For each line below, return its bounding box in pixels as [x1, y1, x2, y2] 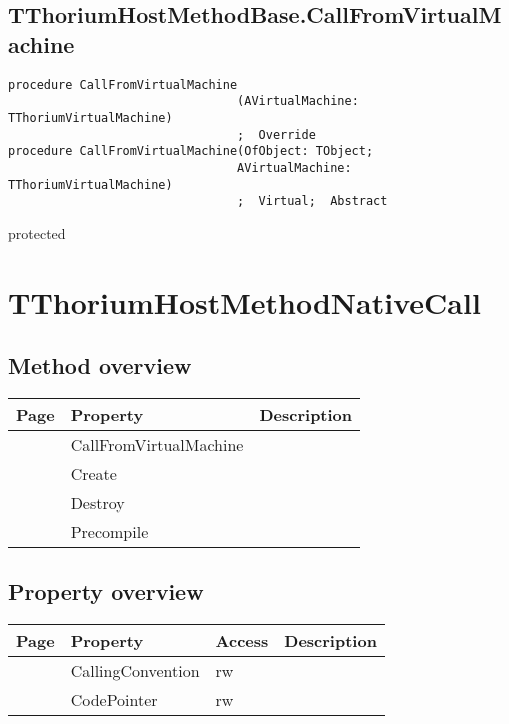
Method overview [8, 350, 192, 381]
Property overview [8, 576, 204, 607]
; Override [237, 127, 316, 142]
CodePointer [70, 688, 158, 712]
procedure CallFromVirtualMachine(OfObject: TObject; [8, 144, 374, 159]
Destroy [70, 491, 125, 515]
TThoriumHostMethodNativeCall [8, 281, 481, 322]
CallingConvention [70, 659, 200, 683]
